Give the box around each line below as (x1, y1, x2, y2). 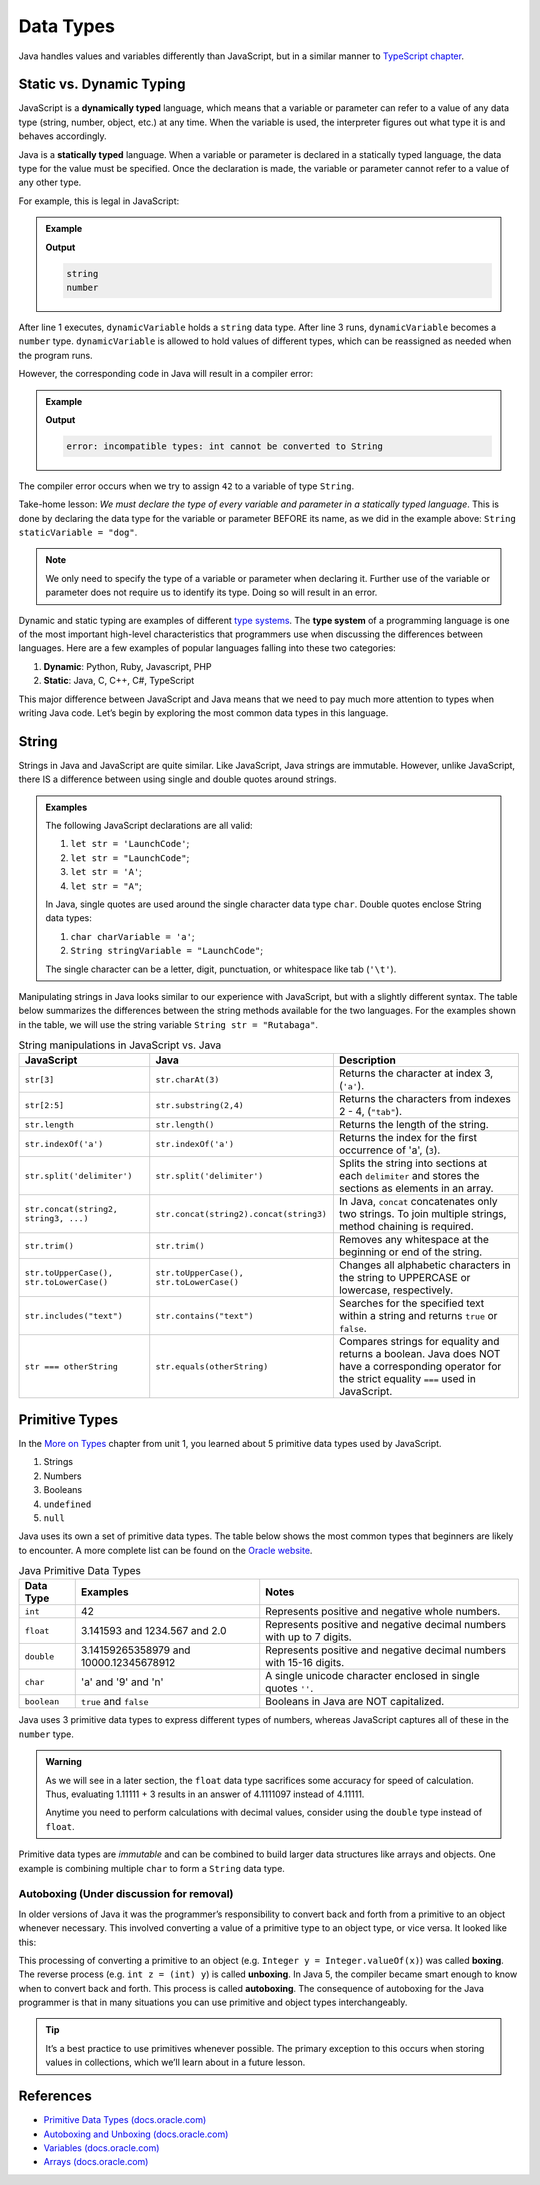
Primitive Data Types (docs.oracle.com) (43, 2114, 207, 2126)
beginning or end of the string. (338, 1245, 483, 1259)
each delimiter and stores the (338, 1169, 480, 1183)
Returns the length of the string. (338, 1118, 489, 1132)
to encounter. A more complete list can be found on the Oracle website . (18, 1544, 313, 1556)
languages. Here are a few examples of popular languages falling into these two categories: (18, 642, 397, 654)
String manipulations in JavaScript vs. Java (18, 1038, 222, 1052)
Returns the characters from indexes (338, 1092, 512, 1106)
